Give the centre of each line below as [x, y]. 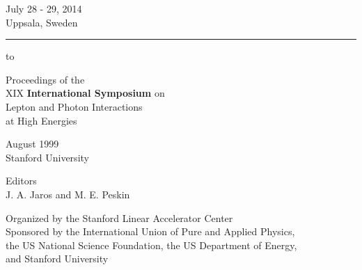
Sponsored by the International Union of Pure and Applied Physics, [150, 231]
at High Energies [41, 120]
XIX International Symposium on [85, 93]
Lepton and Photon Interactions [74, 106]
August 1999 [32, 144]
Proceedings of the [45, 79]
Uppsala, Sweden [42, 22]
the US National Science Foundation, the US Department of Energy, [151, 245]
